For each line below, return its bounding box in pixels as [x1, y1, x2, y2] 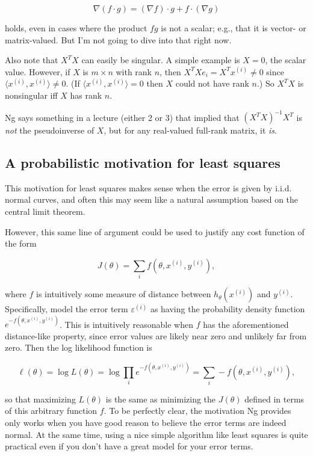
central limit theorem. [5, 205, 85, 218]
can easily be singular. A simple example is [81, 54, 240, 66]
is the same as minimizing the [105, 392, 216, 405]
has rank [70, 88, 102, 101]
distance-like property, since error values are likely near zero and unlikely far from [5, 329, 307, 342]
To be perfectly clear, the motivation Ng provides [109, 404, 291, 417]
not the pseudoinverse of [5, 124, 95, 137]
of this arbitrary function [5, 404, 98, 417]
